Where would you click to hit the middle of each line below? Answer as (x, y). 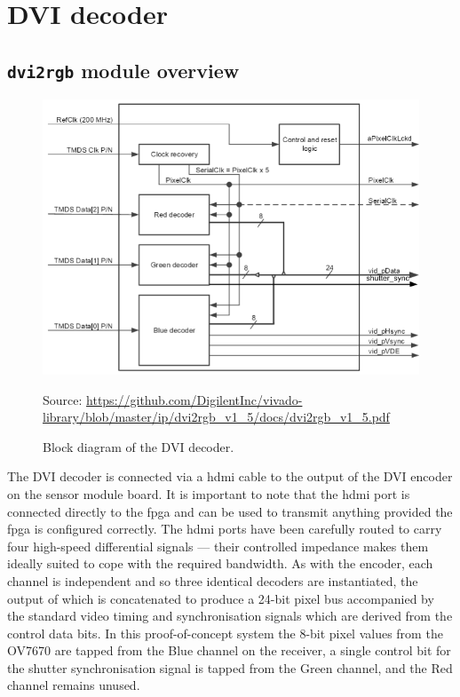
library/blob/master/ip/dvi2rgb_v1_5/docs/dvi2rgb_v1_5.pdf (216, 417)
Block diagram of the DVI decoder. (139, 446)
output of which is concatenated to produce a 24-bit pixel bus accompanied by (221, 598)
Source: (63, 399)
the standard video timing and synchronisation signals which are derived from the (230, 616)
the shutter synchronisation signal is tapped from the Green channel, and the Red (230, 667)
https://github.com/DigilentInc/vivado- (194, 399)
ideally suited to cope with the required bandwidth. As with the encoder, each (220, 563)
